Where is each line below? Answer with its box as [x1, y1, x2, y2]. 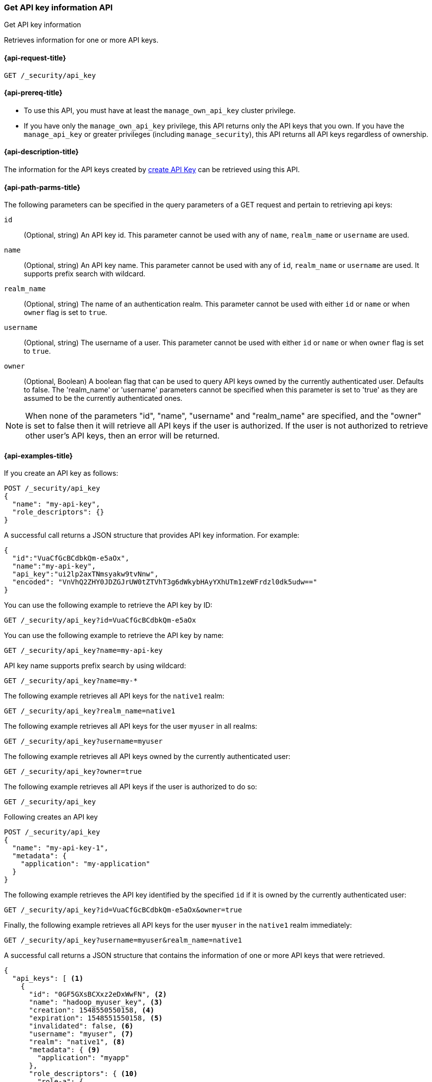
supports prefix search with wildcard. [24, 269, 146, 278]
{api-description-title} [4, 147, 79, 156]
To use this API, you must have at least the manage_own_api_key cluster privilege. [24, 106, 296, 115]
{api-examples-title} [4, 451, 73, 460]
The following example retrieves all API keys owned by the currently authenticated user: [4, 752, 291, 761]
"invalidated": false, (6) [29, 1022, 134, 1030]
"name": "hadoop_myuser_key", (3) [29, 998, 163, 1007]
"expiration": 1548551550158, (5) [29, 1014, 163, 1022]
